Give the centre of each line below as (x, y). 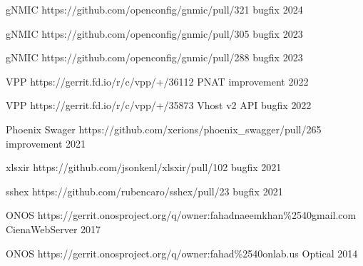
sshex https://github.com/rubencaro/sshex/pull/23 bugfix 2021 (144, 191)
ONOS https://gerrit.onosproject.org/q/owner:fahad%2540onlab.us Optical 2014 (182, 253)
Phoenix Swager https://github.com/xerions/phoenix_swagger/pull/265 (164, 129)
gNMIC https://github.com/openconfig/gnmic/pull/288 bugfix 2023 (154, 57)
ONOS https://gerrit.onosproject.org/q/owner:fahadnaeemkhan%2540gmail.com (181, 215)
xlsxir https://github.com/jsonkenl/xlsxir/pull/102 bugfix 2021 (144, 167)
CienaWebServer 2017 (53, 229)
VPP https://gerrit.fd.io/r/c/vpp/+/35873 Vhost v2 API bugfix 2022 (159, 105)
